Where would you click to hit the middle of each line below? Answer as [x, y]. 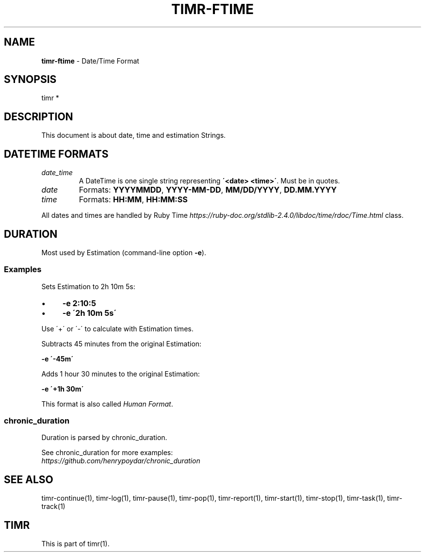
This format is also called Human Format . [107, 404]
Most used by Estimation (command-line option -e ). [124, 252]
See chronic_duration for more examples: [107, 453]
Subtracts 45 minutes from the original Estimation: [122, 343]
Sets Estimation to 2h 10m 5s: [88, 286]
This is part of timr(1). [75, 544]
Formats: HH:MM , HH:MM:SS [133, 200]
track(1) [53, 507]
